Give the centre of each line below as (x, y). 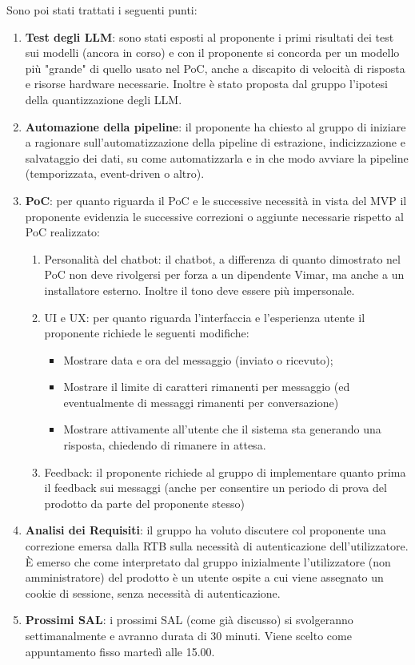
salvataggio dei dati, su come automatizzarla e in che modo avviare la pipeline (217, 157)
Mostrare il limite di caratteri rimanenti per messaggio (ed (207, 387)
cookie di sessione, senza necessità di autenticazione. (153, 592)
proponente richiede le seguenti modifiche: (147, 333)
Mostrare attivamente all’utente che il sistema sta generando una (222, 429)
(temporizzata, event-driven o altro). (115, 173)
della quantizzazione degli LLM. (104, 99)
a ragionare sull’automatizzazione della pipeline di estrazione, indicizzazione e (215, 142)
